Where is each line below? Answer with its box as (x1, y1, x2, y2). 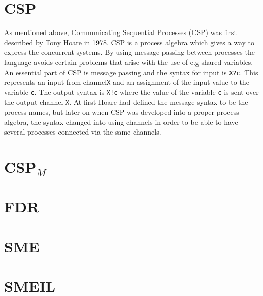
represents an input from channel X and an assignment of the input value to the (4, 77, 249, 87)
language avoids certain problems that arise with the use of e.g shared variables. (4, 56, 253, 67)
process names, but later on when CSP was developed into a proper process (4, 107, 239, 117)
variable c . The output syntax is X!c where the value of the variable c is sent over (4, 86, 259, 97)
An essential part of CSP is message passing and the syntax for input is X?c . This (4, 67, 258, 77)
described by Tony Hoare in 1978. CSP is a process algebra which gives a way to (4, 37, 255, 47)
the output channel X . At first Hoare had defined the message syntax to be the (4, 96, 248, 107)
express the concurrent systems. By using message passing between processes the (4, 47, 255, 57)
